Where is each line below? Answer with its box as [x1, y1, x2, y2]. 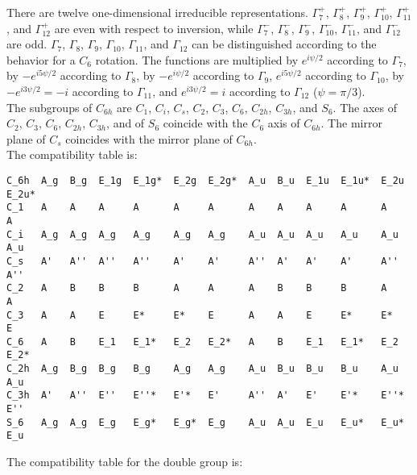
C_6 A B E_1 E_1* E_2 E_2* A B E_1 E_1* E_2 [6, 335, 398, 348]
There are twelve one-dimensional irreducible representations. [6, 4, 308, 20]
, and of [106, 115, 145, 131]
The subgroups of [6, 98, 93, 115]
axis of [267, 115, 300, 131]
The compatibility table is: [6, 146, 138, 163]
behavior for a [6, 51, 76, 68]
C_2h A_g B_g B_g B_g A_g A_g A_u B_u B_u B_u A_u [6, 363, 398, 375]
